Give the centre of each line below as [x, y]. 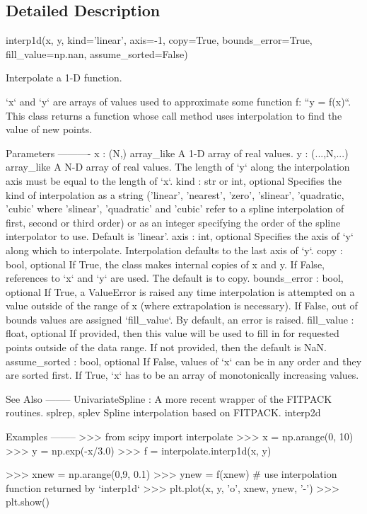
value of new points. [49, 129]
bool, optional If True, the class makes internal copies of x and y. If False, [165, 264]
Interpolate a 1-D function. [64, 78]
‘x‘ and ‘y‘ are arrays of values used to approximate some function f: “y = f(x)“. [179, 101]
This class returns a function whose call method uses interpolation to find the [174, 115]
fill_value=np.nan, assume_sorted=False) [97, 53]
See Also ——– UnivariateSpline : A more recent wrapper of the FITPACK [169, 398]
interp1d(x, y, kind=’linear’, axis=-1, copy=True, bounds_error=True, [159, 40]
